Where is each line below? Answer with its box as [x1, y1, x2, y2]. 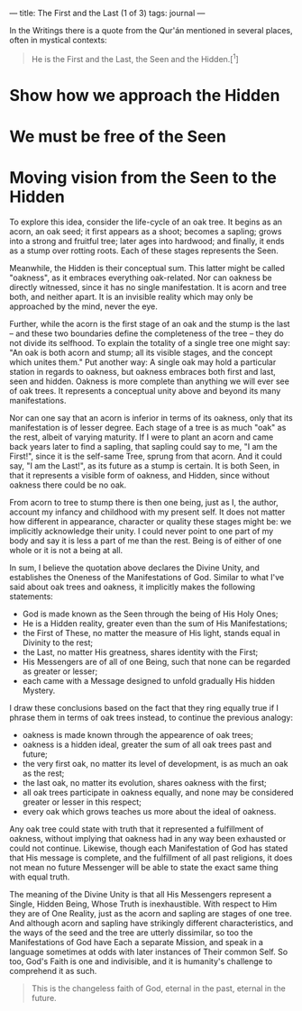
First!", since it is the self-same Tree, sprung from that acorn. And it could [9, 451, 282, 461]
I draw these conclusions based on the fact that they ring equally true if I [9, 702, 279, 713]
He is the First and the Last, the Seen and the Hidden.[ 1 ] [31, 52, 239, 64]
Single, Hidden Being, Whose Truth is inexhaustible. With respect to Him [9, 898, 278, 909]
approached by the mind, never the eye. [9, 301, 158, 312]
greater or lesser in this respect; [22, 797, 142, 807]
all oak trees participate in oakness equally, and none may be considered [22, 787, 294, 797]
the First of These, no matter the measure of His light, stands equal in [22, 627, 281, 638]
